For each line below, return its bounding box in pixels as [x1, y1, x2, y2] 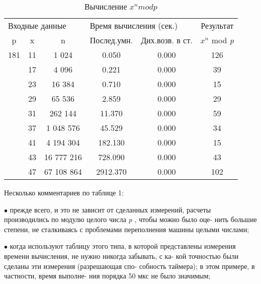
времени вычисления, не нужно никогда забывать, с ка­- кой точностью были [4, 250, 239, 261]
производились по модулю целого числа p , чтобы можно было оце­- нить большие [4, 214, 257, 225]
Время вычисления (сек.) [90, 20, 178, 31]
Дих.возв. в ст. [141, 34, 193, 46]
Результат [201, 20, 234, 31]
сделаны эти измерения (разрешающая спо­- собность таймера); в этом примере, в [4, 260, 255, 271]
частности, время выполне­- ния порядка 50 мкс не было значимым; [4, 270, 211, 281]
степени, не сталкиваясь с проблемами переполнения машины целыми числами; [4, 224, 249, 234]
